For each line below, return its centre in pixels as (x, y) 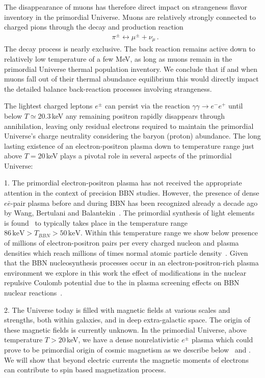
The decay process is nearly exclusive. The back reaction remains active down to (130, 49)
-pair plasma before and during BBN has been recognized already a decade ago (134, 202)
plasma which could (222, 340)
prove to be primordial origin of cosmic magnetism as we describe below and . (127, 349)
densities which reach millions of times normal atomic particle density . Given (126, 252)
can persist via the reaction (147, 106)
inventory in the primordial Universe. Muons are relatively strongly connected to (130, 17)
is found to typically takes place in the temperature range (96, 222)
